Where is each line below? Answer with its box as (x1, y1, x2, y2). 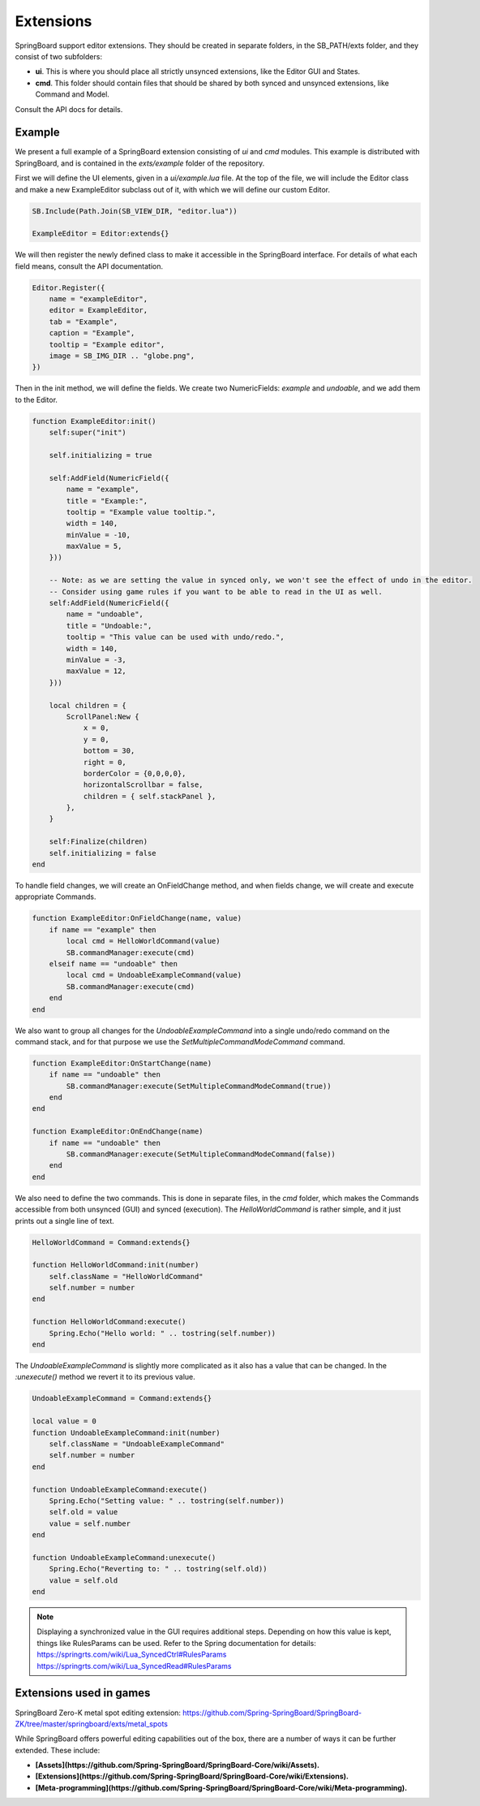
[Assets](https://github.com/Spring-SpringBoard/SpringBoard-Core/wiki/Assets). (35, 1761, 320, 1770)
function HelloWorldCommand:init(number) (32, 1260, 199, 1270)
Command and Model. (35, 89, 109, 99)
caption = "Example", (49, 329, 135, 338)
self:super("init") (49, 428, 127, 438)
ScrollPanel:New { (66, 711, 139, 721)
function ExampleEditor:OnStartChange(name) (32, 1058, 212, 1068)
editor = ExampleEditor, (49, 305, 148, 315)
